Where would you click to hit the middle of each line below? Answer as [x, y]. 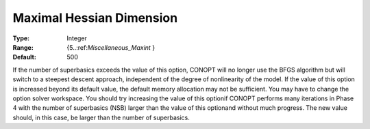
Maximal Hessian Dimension [95, 18]
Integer [77, 38]
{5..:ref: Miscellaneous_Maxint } [111, 47]
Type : [21, 38]
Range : [23, 47]
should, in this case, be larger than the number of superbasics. [101, 117]
